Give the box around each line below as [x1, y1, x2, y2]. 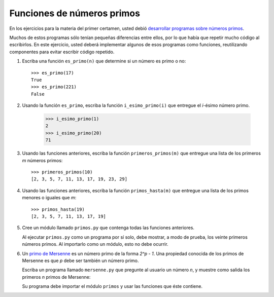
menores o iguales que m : [22, 195, 77, 201]
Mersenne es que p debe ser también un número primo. [22, 257, 139, 264]
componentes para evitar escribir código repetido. [9, 49, 115, 55]
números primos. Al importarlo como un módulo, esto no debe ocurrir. [22, 241, 168, 247]
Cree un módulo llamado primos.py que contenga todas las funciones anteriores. [22, 225, 195, 231]
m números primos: [22, 157, 63, 163]
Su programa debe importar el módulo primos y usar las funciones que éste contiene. [22, 283, 203, 289]
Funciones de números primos [9, 8, 141, 19]
